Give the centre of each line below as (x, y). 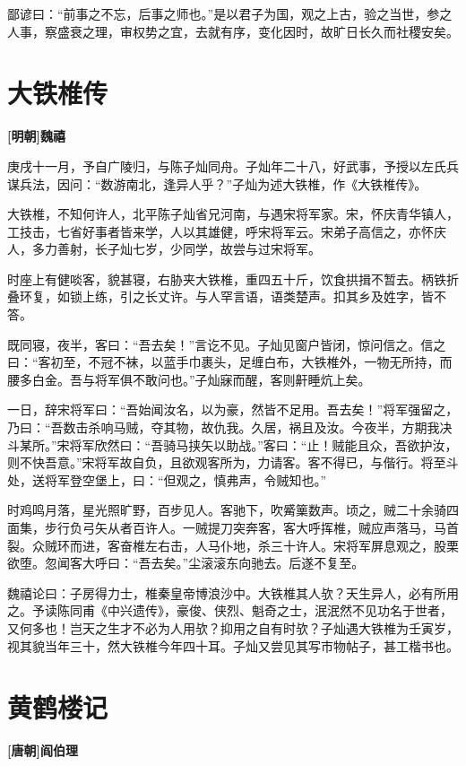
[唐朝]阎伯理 (43, 750)
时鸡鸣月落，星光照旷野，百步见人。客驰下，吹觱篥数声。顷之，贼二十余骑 (227, 510)
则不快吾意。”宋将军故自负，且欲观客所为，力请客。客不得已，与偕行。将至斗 (233, 462)
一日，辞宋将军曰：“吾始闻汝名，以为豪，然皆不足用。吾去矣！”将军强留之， (233, 409)
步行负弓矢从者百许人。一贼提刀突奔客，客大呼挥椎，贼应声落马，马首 (251, 527)
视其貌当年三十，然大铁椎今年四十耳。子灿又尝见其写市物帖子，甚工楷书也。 (233, 645)
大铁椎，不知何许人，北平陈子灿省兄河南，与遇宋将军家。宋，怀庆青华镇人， (233, 214)
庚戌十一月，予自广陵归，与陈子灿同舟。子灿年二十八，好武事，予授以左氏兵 (233, 165)
